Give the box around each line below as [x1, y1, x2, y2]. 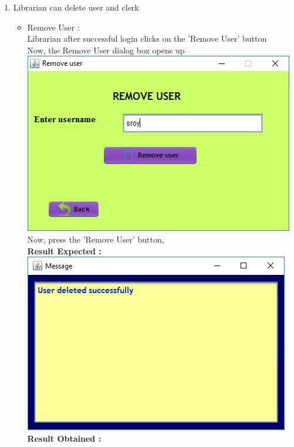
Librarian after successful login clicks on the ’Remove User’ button [27, 32, 267, 45]
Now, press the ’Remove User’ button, [27, 233, 164, 245]
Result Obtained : [27, 432, 102, 444]
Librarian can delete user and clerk [13, 1, 139, 13]
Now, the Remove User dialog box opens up [27, 43, 185, 56]
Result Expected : [27, 244, 102, 257]
